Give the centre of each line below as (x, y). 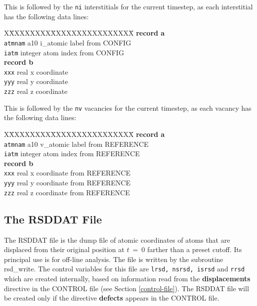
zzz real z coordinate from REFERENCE (67, 192)
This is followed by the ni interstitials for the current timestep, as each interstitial (128, 6)
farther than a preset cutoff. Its (194, 249)
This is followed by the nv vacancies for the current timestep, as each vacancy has (128, 108)
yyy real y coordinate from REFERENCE (67, 183)
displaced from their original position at (64, 249)
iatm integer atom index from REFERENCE (72, 153)
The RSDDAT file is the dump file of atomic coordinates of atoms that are (117, 240)
